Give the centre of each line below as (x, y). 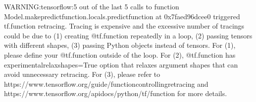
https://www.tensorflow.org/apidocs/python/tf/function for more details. (116, 93)
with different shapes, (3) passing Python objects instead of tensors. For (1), (120, 45)
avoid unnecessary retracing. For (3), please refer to (82, 74)
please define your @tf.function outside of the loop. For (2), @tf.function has (120, 54)
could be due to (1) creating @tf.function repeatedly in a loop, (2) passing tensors (128, 35)
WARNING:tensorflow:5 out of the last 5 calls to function (92, 6)
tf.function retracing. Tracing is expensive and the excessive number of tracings (124, 26)
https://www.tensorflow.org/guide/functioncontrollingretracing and (106, 84)
